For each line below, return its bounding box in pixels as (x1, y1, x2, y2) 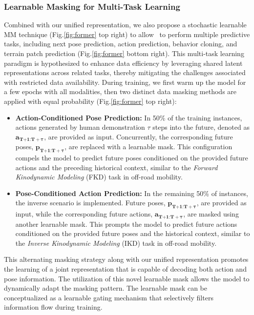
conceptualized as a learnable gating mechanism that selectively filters (4, 292, 213, 302)
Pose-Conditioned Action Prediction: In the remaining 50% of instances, (15, 188, 248, 198)
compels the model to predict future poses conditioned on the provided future (15, 153, 248, 162)
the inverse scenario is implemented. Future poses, (15, 197, 166, 208)
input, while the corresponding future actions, (15, 209, 153, 219)
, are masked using (183, 209, 239, 219)
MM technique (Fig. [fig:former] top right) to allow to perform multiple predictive (4, 29, 250, 39)
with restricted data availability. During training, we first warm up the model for (4, 77, 246, 87)
